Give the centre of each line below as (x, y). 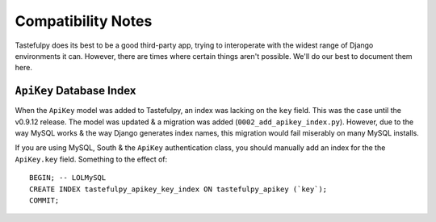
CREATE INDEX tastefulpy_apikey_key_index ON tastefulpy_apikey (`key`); (178, 189)
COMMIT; (44, 200)
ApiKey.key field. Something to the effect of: (91, 159)
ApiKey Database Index (75, 91)
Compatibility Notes (84, 21)
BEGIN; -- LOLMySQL (68, 178)
